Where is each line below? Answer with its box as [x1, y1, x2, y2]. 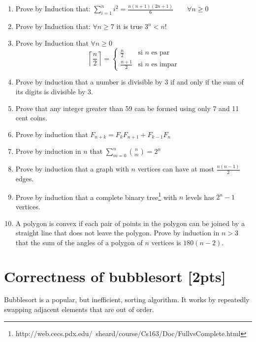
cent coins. [15, 113, 48, 123]
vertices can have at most [137, 164, 214, 174]
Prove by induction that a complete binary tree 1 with [15, 190, 177, 202]
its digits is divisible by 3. [15, 86, 93, 96]
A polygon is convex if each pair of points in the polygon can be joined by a [15, 218, 245, 228]
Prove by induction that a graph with [15, 164, 129, 174]
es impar [151, 61, 177, 68]
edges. [15, 173, 34, 184]
